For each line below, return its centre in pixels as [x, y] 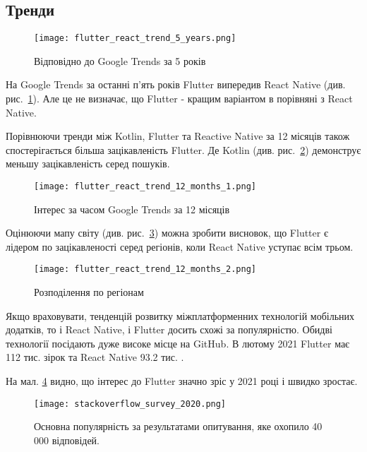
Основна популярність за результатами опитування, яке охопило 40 [178, 426]
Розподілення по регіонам [89, 292]
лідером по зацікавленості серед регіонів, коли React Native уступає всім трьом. [180, 246]
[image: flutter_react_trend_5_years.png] [135, 38]
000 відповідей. [67, 440]
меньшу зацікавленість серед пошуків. [88, 163]
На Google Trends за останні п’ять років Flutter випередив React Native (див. [176, 84]
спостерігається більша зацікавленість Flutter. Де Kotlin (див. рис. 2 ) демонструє [183, 149]
